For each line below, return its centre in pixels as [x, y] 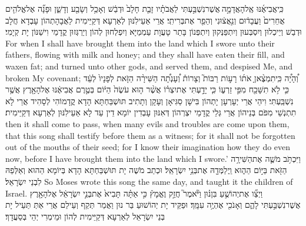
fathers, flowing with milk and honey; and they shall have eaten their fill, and [145, 54]
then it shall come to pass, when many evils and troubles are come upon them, [147, 123]
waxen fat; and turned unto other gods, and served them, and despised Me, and [149, 66]
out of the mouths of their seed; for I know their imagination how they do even [148, 147]
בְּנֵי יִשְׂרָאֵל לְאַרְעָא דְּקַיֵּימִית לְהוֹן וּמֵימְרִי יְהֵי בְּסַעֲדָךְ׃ [85, 216]
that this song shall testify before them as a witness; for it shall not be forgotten [150, 135]
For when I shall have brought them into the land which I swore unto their [140, 43]
